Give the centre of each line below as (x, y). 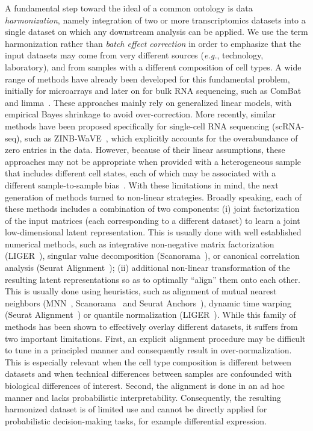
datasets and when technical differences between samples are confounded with (148, 374)
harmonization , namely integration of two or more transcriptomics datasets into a (155, 20)
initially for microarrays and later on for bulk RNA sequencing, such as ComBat (153, 91)
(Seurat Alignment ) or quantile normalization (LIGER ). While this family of (150, 315)
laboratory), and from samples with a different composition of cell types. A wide (153, 67)
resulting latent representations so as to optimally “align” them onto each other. (153, 279)
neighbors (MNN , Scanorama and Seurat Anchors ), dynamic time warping (148, 302)
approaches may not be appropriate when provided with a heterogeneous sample (153, 161)
